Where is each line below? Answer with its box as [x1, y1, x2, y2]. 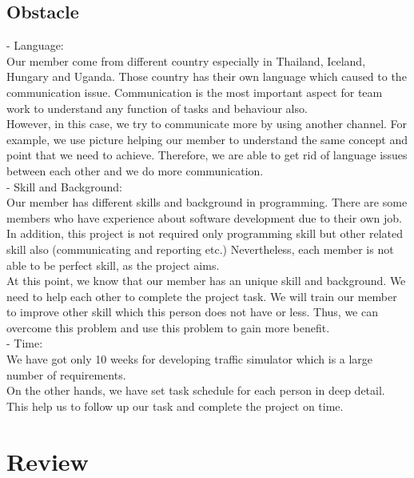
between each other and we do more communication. [6, 162, 264, 179]
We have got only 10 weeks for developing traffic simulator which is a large [6, 351, 373, 368]
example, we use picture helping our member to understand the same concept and [6, 131, 408, 147]
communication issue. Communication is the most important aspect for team [6, 83, 383, 100]
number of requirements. [6, 366, 126, 383]
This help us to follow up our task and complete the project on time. [6, 397, 344, 414]
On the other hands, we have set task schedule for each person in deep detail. [6, 382, 385, 399]
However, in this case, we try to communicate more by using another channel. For [6, 115, 408, 132]
